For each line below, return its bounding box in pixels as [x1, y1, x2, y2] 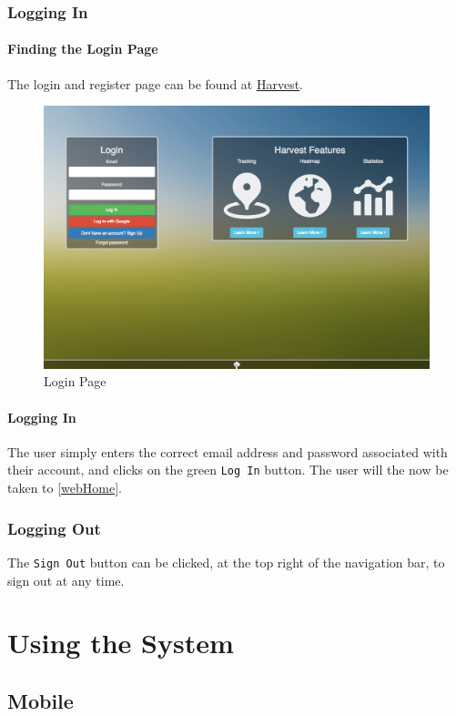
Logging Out [7, 517, 101, 539]
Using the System [7, 624, 234, 661]
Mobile [7, 686, 74, 714]
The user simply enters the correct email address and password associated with [7, 442, 448, 461]
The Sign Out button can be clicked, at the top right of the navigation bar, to [7, 552, 445, 571]
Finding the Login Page [7, 39, 158, 58]
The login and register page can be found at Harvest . [7, 74, 304, 93]
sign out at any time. [7, 570, 125, 589]
